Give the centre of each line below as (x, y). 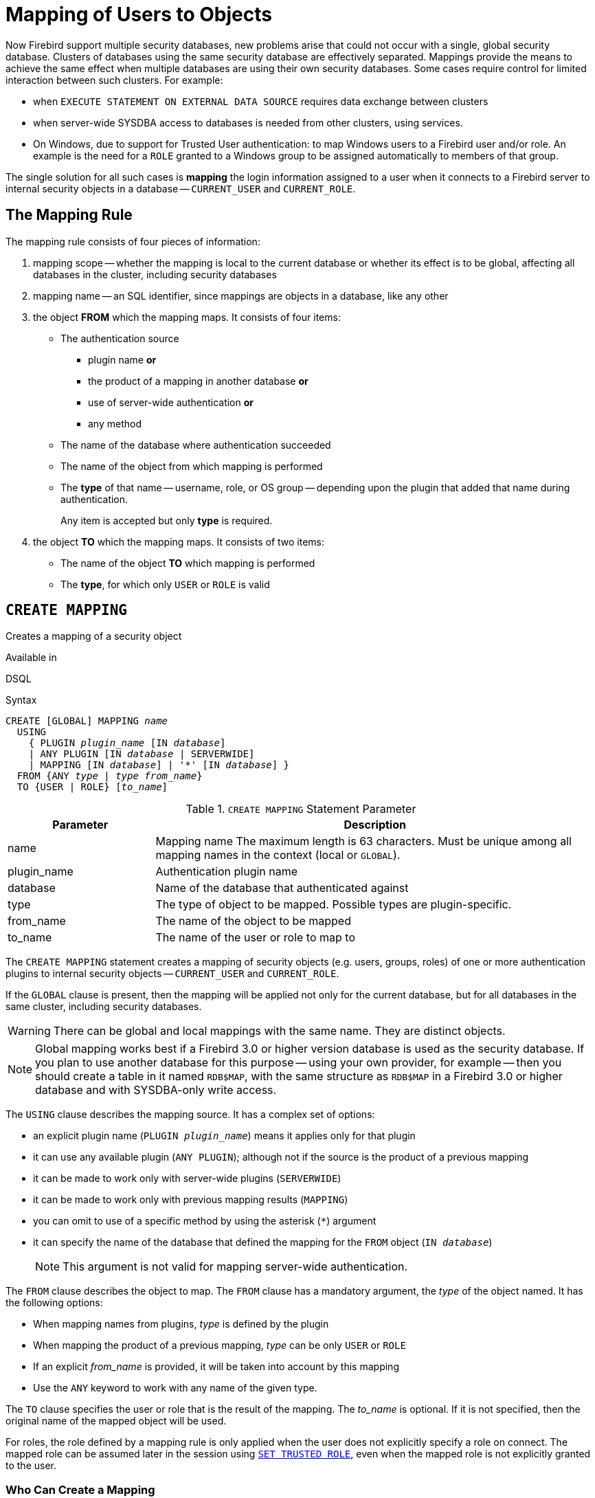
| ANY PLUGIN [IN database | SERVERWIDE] (142, 754)
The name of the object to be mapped (253, 921)
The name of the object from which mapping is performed (192, 466)
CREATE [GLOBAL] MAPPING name (87, 721)
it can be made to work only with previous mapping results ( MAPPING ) (191, 1200)
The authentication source (120, 338)
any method (115, 423)
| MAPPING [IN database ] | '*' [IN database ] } (159, 765)
